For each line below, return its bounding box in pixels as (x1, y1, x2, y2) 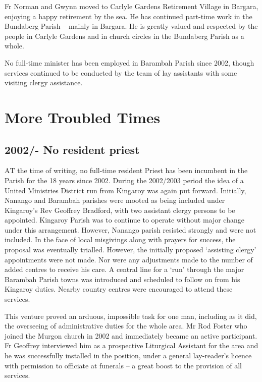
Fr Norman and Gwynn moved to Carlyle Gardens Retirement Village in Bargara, (5, 1, 258, 11)
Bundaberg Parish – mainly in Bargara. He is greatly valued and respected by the (5, 21, 258, 31)
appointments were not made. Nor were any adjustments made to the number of (5, 254, 253, 264)
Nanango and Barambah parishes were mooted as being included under (5, 195, 225, 205)
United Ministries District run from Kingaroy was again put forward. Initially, (5, 185, 246, 195)
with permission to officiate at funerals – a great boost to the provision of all (5, 360, 242, 370)
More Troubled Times (5, 106, 161, 127)
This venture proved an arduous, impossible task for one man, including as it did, (5, 310, 257, 321)
